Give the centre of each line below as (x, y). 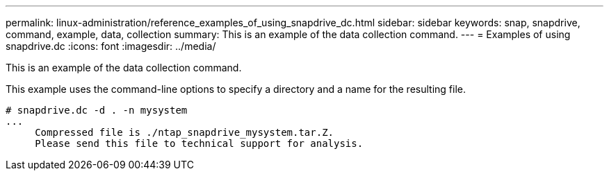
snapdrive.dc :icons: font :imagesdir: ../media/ (111, 46)
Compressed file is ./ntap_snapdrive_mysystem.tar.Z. (185, 132)
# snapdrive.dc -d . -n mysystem (97, 110)
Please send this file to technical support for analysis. (199, 143)
